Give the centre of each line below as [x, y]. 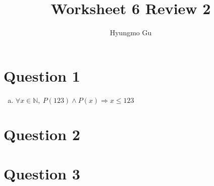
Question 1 [42, 75]
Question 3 [42, 174]
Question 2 [42, 134]
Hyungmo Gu [131, 33]
